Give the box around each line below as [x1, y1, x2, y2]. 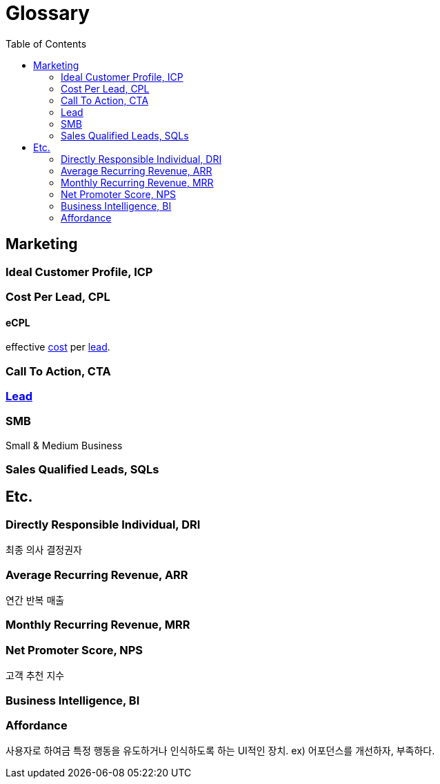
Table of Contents [6, 37, 87, 50]
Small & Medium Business [6, 439, 123, 451]
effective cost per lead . [6, 341, 110, 353]
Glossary [6, 1, 90, 25]
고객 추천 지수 [6, 669, 65, 682]
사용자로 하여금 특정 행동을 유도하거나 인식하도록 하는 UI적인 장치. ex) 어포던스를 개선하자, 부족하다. [6, 745, 435, 757]
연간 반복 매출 [6, 594, 65, 607]
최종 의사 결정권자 [6, 544, 82, 556]
